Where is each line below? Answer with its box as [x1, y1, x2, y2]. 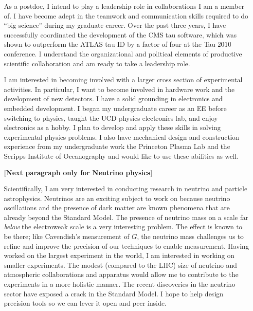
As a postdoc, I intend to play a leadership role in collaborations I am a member [4, 1, 244, 11]
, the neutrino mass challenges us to [137, 231, 244, 241]
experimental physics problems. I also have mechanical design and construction [4, 131, 239, 142]
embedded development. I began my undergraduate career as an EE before [4, 103, 227, 113]
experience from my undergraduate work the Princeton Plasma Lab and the [4, 141, 230, 151]
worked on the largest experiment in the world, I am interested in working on [4, 250, 235, 260]
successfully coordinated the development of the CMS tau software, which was [4, 29, 237, 39]
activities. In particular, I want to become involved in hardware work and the [4, 84, 235, 94]
